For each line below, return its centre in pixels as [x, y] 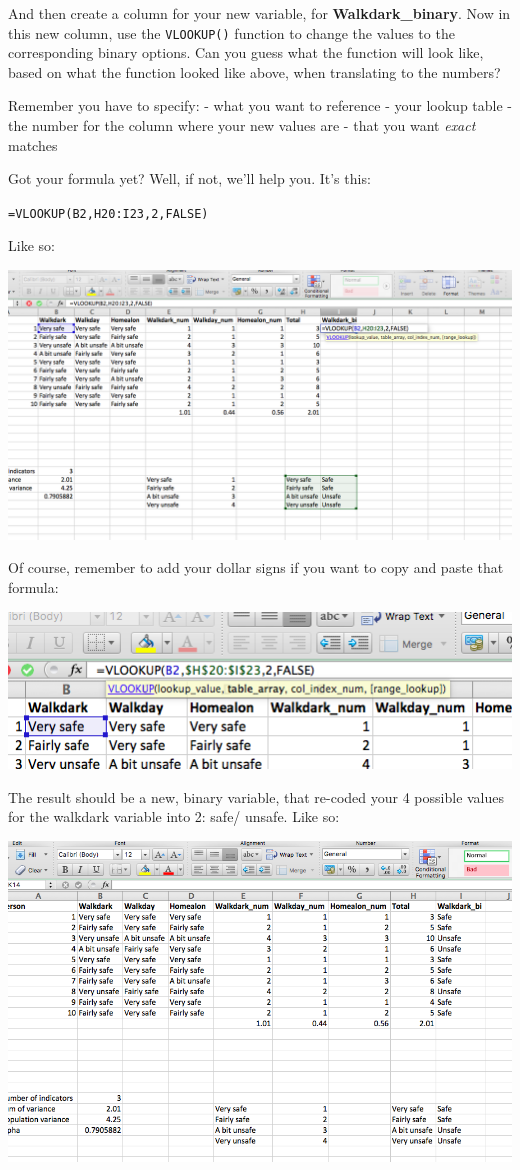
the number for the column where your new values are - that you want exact [242, 125]
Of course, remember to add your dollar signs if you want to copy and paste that [256, 567]
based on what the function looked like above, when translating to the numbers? [254, 71]
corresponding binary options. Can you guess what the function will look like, [246, 52]
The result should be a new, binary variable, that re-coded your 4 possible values [256, 796]
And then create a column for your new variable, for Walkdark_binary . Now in [259, 13]
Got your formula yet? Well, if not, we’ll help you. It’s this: [189, 178]
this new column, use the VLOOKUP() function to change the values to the [231, 32]
